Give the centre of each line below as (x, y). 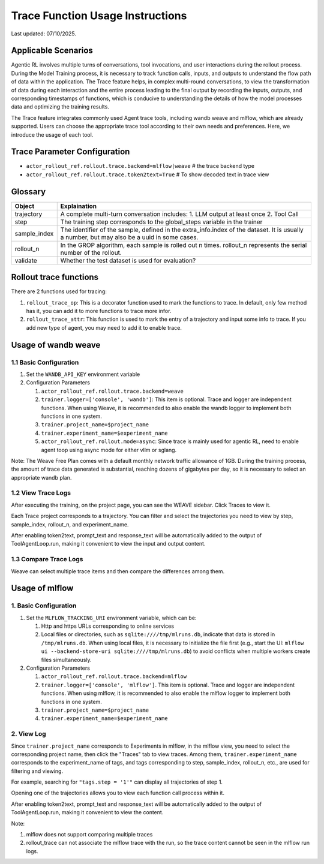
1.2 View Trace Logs (41, 493)
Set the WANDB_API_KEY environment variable (83, 374)
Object (25, 206)
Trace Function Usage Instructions (99, 16)
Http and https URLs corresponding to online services (107, 626)
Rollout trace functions (55, 277)
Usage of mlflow (42, 588)
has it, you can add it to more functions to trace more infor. (99, 311)
